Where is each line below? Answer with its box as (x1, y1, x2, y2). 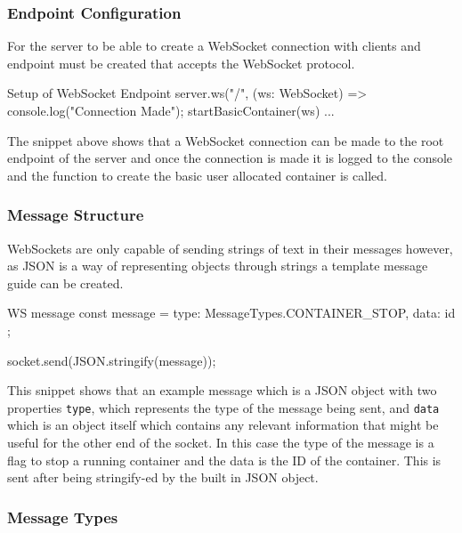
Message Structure (7, 204, 144, 226)
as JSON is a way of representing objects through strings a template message (7, 256, 428, 275)
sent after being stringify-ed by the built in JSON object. (7, 468, 319, 487)
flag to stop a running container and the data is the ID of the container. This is (7, 450, 442, 469)
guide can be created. (7, 273, 124, 292)
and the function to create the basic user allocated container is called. (7, 166, 387, 184)
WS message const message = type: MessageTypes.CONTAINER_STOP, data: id (7, 303, 456, 322)
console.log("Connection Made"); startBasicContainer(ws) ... (7, 101, 335, 119)
